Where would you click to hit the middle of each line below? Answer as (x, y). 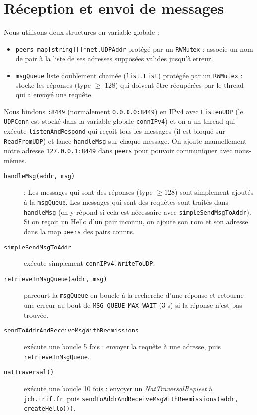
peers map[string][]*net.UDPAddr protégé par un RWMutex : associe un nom (134, 48)
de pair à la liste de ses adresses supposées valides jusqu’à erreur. (114, 58)
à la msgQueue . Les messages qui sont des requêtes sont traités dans (126, 202)
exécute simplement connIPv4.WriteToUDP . (90, 263)
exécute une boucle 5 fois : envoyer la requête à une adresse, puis (123, 347)
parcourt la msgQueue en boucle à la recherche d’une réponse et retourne (134, 295)
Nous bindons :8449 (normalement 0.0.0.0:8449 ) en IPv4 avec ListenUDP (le (124, 111)
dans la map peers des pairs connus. (79, 231)
